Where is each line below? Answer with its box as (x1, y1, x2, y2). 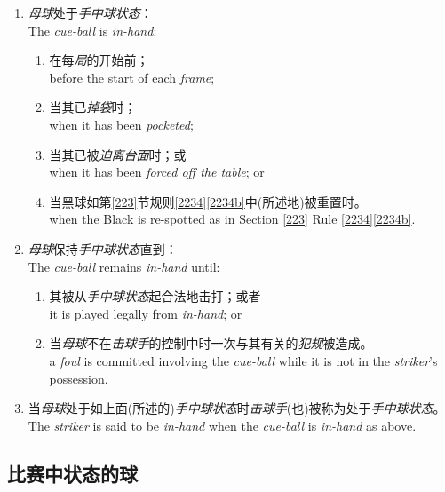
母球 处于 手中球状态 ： (28, 4, 153, 21)
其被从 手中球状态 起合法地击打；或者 (49, 287, 261, 306)
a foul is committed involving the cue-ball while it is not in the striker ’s (49, 351, 438, 369)
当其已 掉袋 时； (49, 98, 137, 116)
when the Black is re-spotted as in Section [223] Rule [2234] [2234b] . (49, 210, 416, 228)
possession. (49, 369, 108, 387)
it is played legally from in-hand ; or (49, 304, 242, 322)
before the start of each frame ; (49, 67, 215, 86)
